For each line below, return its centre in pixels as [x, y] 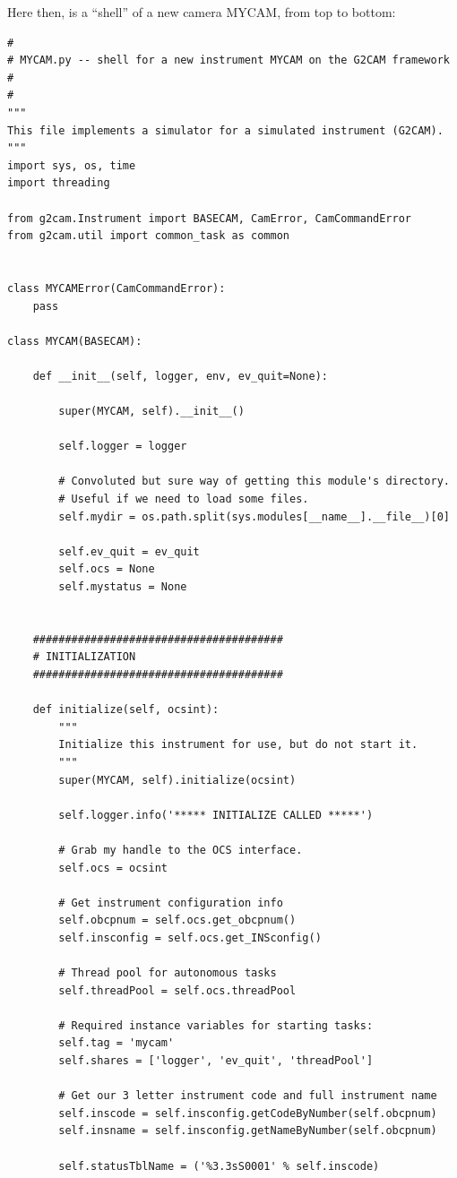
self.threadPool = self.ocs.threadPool [177, 990]
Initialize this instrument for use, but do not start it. [238, 745]
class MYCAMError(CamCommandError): [116, 288]
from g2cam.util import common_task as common [148, 236]
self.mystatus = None [123, 587]
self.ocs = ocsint [113, 868]
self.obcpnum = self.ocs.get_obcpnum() [177, 920]
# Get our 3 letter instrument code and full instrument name [248, 1096]
